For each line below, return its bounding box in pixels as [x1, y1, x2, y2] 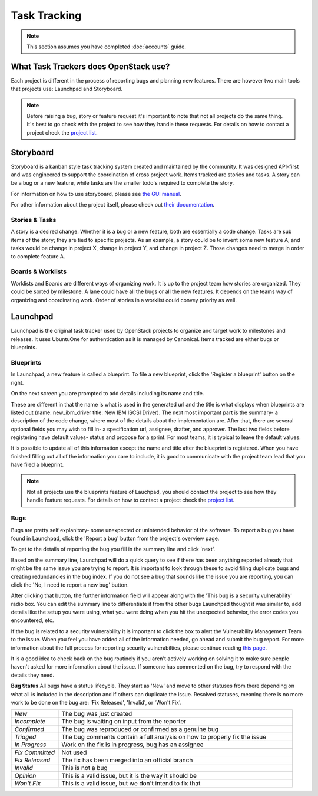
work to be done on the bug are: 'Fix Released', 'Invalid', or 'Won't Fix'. [11, 699, 182, 706]
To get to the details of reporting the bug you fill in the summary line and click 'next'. [11, 546, 216, 553]
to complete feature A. [11, 253, 65, 260]
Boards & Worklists [11, 267, 67, 276]
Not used [61, 748, 87, 756]
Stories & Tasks [11, 216, 57, 224]
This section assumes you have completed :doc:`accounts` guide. [26, 43, 187, 50]
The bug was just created [61, 710, 132, 718]
